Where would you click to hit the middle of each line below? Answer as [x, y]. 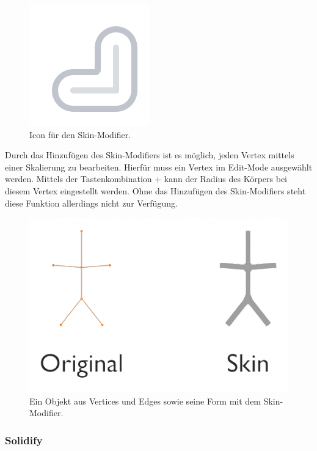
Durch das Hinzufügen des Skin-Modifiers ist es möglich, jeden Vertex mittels [150, 155]
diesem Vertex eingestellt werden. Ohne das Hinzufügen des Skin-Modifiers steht [155, 190]
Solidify [24, 440]
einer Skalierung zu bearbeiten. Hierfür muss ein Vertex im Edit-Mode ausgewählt [159, 167]
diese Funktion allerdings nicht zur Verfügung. [91, 203]
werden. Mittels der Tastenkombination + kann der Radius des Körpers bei [146, 179]
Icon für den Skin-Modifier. [80, 134]
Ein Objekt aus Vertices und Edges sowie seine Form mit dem [145, 401]
